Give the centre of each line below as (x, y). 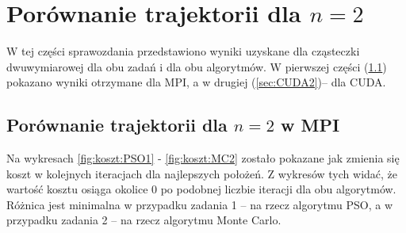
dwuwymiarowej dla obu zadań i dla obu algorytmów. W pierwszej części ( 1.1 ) (197, 66)
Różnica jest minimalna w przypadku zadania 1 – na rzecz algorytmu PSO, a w (200, 204)
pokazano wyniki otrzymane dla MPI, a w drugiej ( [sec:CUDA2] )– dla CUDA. (196, 82)
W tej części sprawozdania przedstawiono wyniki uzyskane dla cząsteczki (183, 51)
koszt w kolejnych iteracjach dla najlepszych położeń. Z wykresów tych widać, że (202, 173)
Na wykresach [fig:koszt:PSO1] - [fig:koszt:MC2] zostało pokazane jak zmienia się (203, 158)
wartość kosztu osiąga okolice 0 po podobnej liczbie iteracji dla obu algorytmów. (201, 189)
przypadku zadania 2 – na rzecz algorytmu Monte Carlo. (144, 220)
